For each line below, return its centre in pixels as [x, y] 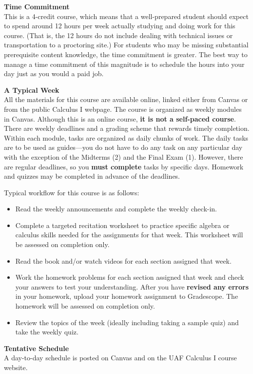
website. [16, 367]
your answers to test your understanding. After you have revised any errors [132, 286]
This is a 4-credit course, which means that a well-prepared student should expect [126, 16]
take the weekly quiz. [47, 332]
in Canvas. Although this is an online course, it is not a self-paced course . [120, 118]
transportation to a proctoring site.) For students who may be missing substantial [126, 45]
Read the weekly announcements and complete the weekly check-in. [116, 209]
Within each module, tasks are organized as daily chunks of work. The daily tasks [126, 137]
